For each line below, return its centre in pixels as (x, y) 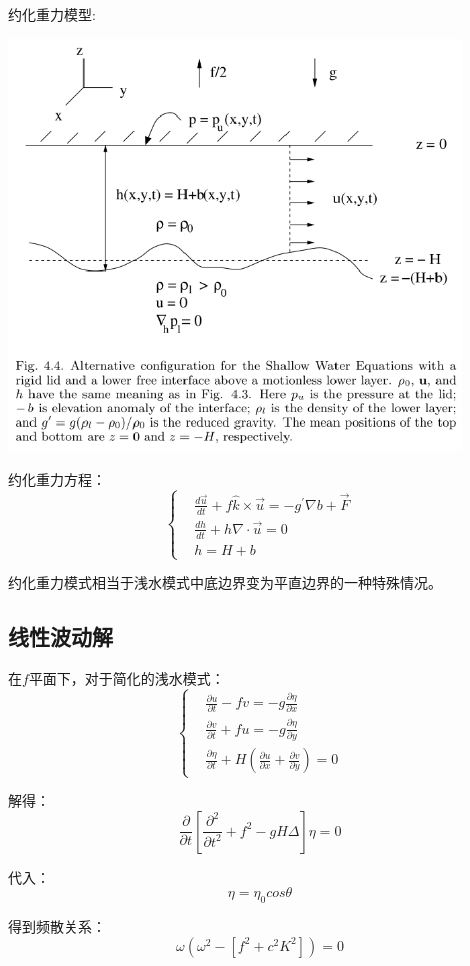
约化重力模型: (52, 14)
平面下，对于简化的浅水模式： (126, 677)
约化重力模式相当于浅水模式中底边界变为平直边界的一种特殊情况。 (225, 582)
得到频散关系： (57, 926)
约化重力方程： (57, 478)
